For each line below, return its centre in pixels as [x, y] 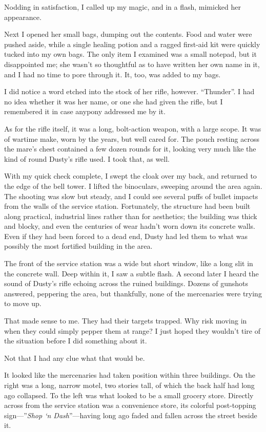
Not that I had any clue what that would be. [75, 358]
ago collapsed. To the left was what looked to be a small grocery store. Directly [129, 395]
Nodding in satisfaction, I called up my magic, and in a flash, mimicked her [122, 7]
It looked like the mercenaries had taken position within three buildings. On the [130, 375]
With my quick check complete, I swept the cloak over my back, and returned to [130, 176]
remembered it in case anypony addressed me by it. [85, 111]
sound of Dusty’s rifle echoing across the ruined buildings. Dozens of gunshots [126, 283]
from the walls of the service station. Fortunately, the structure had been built [127, 206]
